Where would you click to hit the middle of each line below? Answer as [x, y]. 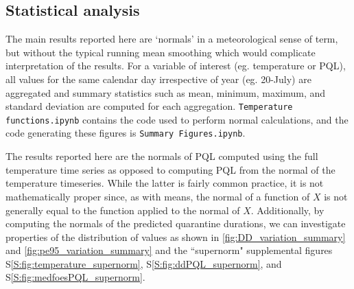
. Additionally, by [287, 210]
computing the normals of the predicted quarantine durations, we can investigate [176, 223]
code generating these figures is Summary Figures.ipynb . [126, 133]
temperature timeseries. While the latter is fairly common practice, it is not [165, 183]
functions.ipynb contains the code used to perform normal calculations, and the [177, 119]
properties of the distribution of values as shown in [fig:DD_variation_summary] [176, 236]
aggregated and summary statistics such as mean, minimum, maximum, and [166, 92]
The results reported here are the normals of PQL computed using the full [162, 156]
